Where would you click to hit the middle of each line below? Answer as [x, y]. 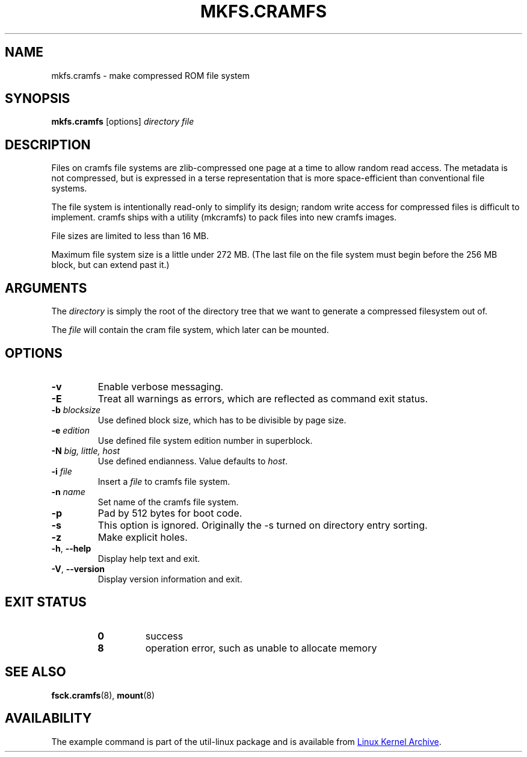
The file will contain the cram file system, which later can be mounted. [190, 330]
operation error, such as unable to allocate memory [261, 648]
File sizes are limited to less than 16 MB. [130, 236]
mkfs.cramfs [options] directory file [123, 122]
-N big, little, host [86, 450]
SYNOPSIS [38, 99]
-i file [62, 471]
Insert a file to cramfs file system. [164, 481]
